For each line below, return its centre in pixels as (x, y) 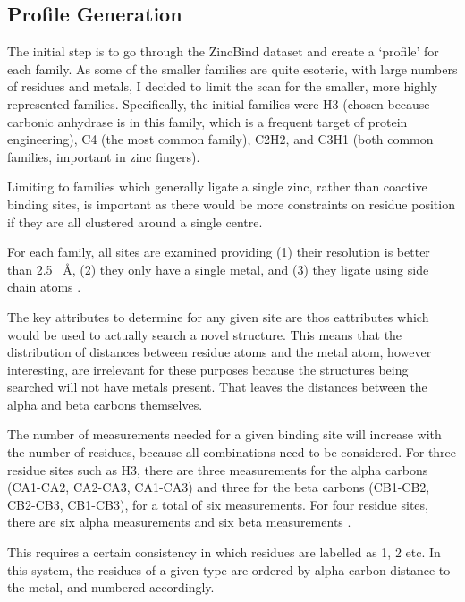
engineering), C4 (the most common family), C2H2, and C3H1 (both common (220, 139)
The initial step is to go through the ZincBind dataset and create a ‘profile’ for (223, 51)
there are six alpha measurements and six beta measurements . (179, 522)
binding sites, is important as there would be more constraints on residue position (231, 203)
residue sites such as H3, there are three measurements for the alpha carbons (218, 469)
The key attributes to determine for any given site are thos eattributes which (218, 316)
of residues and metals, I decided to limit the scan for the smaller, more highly (223, 86)
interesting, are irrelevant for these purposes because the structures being (208, 369)
